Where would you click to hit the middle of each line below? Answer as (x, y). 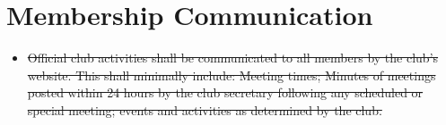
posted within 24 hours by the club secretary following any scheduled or (225, 92)
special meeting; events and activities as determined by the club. (205, 109)
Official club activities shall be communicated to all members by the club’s (233, 58)
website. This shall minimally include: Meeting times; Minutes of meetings (232, 75)
